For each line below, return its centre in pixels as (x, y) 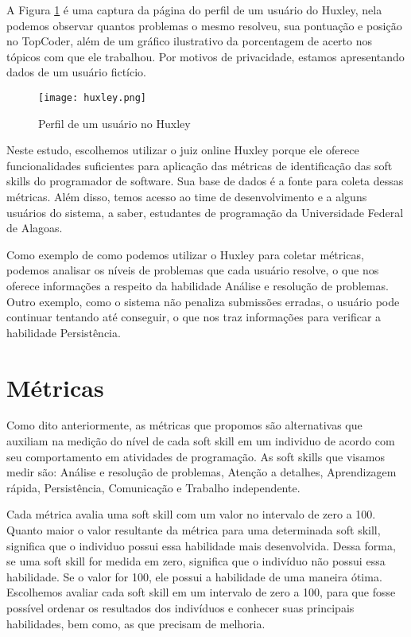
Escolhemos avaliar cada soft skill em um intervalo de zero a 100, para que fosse (201, 592)
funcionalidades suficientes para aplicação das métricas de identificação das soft (200, 165)
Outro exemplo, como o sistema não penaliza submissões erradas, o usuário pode (203, 301)
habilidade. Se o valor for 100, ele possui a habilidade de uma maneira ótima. (194, 576)
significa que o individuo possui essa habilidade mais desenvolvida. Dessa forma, (201, 545)
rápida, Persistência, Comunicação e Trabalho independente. (153, 487)
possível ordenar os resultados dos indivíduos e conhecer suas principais (180, 608)
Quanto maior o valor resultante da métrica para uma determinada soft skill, (194, 530)
